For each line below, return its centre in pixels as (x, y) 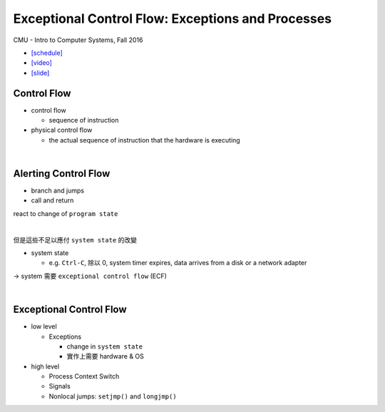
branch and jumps (58, 191)
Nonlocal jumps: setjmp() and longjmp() (113, 396)
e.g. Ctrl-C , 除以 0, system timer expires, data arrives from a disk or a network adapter (178, 263)
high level (45, 366)
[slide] (40, 73)
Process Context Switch (84, 376)
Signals (60, 386)
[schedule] (47, 53)
